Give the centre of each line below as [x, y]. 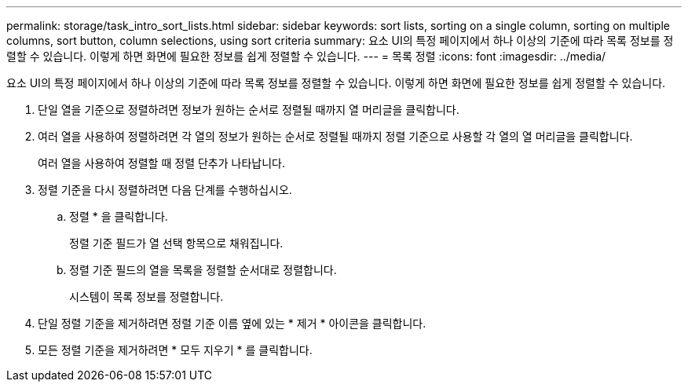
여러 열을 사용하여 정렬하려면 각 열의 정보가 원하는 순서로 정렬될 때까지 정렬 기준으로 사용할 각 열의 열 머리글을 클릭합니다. [335, 136]
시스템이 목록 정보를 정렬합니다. [146, 296]
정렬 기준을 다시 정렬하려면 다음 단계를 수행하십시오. [165, 190]
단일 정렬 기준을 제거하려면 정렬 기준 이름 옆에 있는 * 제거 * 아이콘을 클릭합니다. [232, 323]
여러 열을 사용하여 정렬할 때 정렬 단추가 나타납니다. [161, 163]
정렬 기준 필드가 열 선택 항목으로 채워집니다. [176, 243]
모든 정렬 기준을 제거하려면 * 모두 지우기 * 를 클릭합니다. [175, 350]
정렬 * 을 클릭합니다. [119, 216]
